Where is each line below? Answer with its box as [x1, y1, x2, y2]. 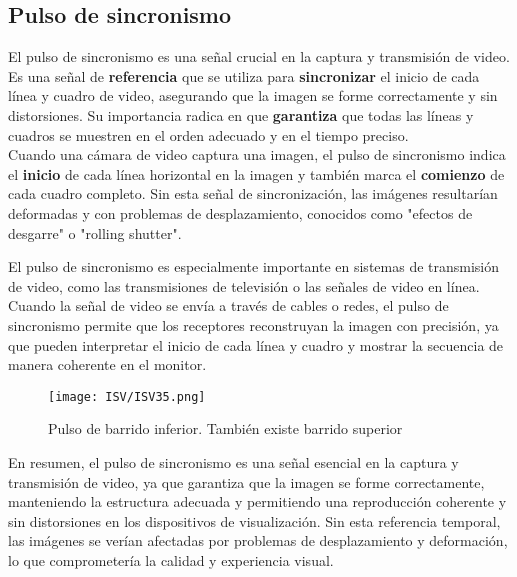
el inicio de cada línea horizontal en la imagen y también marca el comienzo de [8, 163, 505, 184]
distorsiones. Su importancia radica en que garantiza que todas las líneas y [8, 104, 474, 125]
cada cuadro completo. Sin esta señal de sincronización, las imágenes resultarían [8, 183, 498, 204]
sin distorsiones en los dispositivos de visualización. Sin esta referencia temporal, [8, 510, 501, 531]
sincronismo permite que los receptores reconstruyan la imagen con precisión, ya [8, 314, 499, 335]
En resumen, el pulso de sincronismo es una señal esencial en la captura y [8, 451, 459, 472]
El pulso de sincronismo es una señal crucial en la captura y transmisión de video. [8, 46, 510, 67]
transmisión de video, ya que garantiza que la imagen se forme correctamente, [8, 471, 485, 492]
